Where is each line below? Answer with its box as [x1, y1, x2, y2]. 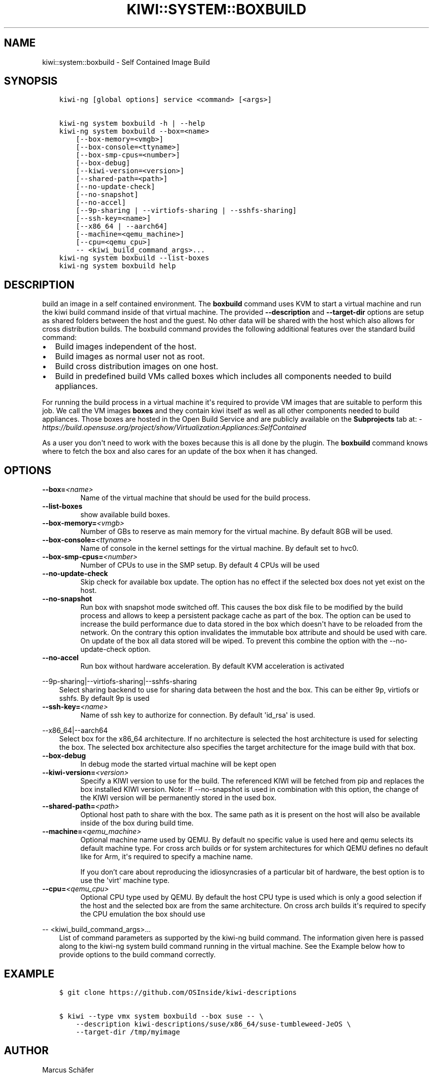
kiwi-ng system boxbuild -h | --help [59, 119, 205, 128]
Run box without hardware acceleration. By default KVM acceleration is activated [80, 662, 345, 671]
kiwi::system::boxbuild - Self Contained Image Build [42, 57, 210, 66]
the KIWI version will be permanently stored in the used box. [80, 793, 277, 802]
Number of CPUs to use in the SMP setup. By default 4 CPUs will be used [80, 561, 320, 570]
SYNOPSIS [4, 75, 58, 88]
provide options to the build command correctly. [59, 950, 216, 959]
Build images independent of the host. [55, 342, 197, 352]
